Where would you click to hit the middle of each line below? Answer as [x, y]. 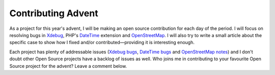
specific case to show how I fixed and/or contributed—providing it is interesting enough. [102, 43]
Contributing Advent [54, 13]
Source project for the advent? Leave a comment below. [68, 66]
